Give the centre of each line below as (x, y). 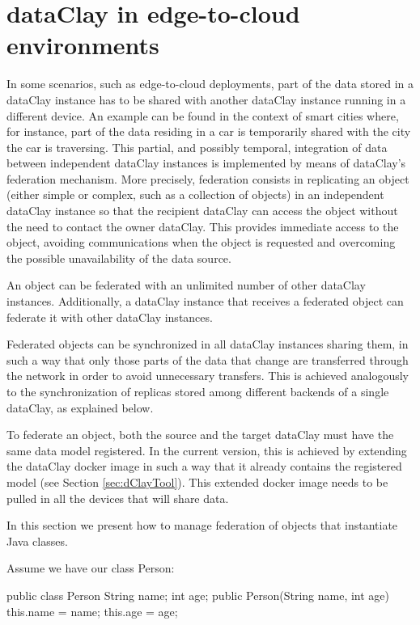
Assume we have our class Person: (91, 568)
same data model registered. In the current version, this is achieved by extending (207, 450)
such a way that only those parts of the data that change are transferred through (208, 359)
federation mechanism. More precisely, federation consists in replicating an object (208, 178)
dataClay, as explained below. (80, 407)
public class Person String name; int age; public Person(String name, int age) (198, 595)
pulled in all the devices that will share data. (118, 498)
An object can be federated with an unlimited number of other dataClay (186, 285)
